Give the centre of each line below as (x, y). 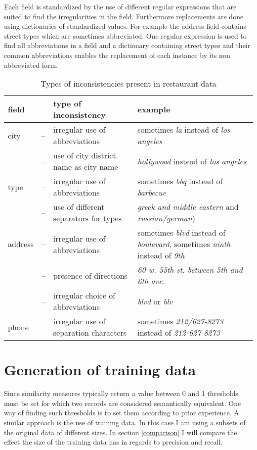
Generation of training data (100, 370)
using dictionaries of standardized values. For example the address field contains (125, 26)
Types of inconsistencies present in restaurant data (128, 84)
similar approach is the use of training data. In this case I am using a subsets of (125, 423)
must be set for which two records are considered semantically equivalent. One (123, 403)
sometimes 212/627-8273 (180, 321)
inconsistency (80, 115)
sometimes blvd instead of (182, 233)
